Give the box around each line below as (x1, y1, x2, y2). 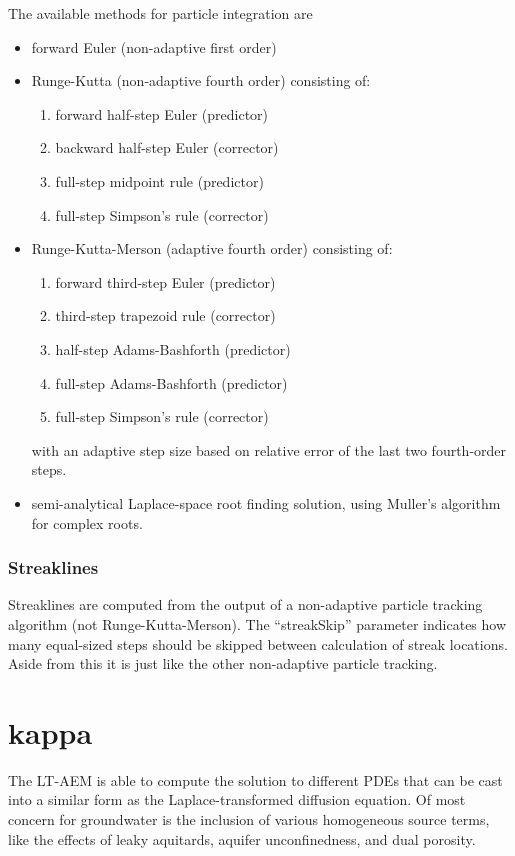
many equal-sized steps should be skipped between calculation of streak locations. (8, 633, 508, 654)
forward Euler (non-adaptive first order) (31, 36, 277, 57)
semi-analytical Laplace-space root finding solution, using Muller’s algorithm (31, 492, 501, 513)
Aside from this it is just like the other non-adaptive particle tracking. (8, 653, 438, 674)
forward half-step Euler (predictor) (55, 103, 269, 124)
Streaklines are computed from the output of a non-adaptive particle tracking (8, 594, 483, 615)
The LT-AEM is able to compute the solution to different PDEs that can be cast (8, 769, 503, 790)
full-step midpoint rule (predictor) (55, 170, 264, 191)
